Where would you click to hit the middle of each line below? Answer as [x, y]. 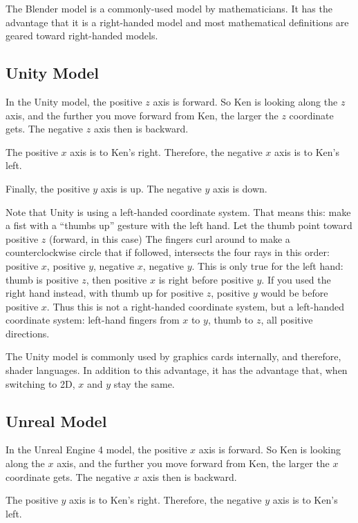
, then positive [116, 279]
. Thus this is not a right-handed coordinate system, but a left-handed [196, 306]
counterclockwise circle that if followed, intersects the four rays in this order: [168, 252]
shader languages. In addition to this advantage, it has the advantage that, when [177, 370]
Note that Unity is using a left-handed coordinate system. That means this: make [178, 211]
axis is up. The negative [151, 188]
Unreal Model [56, 421]
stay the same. [144, 383]
